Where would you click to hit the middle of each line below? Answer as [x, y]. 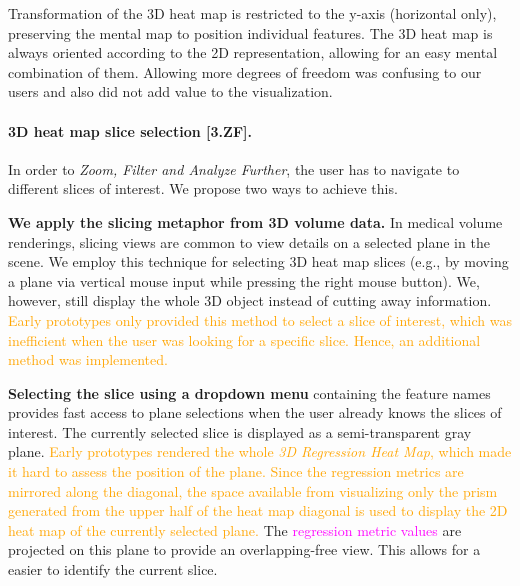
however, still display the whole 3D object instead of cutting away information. [250, 300]
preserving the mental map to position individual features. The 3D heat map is [250, 32]
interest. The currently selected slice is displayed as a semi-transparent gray [240, 431]
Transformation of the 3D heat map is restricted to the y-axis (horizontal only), [252, 13]
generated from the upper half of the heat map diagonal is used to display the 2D [258, 510]
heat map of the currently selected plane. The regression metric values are [235, 529]
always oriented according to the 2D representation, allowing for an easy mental [253, 52]
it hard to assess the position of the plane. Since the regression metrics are [236, 471]
